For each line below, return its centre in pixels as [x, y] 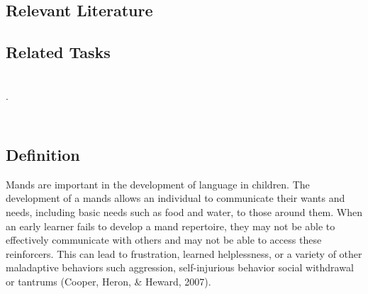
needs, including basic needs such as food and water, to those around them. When [184, 211]
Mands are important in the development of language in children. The [158, 184]
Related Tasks [58, 52]
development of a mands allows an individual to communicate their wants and [175, 198]
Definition [43, 154]
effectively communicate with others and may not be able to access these [164, 240]
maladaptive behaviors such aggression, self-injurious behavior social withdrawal [180, 267]
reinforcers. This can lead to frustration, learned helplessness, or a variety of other [184, 253]
